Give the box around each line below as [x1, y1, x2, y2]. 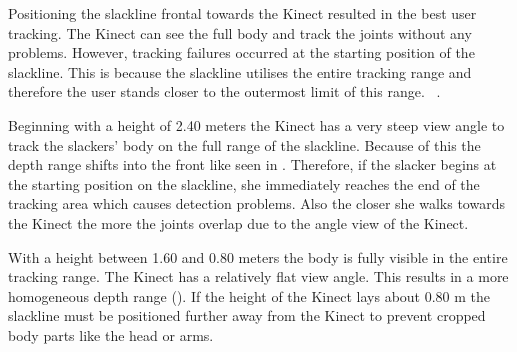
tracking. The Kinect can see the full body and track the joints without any [8, 22, 472, 43]
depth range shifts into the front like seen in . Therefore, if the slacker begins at [8, 154, 497, 175]
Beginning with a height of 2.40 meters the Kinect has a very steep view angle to [8, 114, 505, 135]
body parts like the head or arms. [8, 324, 214, 345]
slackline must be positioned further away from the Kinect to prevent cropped [8, 305, 486, 326]
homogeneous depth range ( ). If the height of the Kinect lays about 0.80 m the [8, 285, 491, 306]
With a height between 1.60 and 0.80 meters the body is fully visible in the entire [8, 246, 508, 267]
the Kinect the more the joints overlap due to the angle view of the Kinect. [8, 212, 469, 233]
